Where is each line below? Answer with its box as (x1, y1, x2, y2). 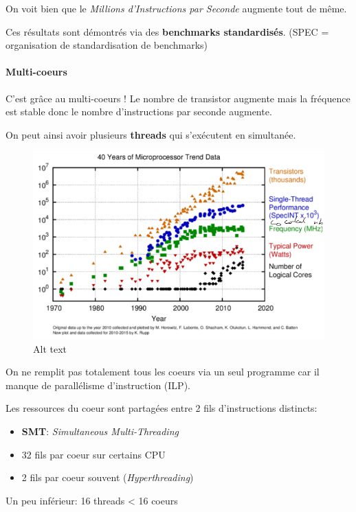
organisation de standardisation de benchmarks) (5, 38, 208, 52)
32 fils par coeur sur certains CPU (21, 447, 166, 461)
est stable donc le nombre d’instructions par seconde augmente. (5, 104, 272, 119)
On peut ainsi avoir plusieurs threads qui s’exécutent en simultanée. (5, 127, 296, 141)
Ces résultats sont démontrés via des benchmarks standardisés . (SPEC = (5, 24, 329, 38)
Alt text (33, 341, 67, 356)
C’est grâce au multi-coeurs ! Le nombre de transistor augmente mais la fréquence (5, 91, 351, 105)
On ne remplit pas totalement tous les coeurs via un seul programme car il (5, 364, 320, 379)
